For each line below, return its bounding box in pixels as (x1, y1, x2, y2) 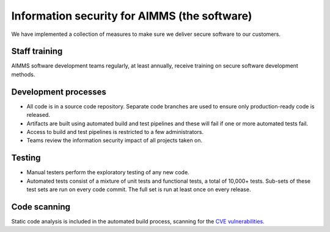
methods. (11, 71, 35, 78)
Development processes (11, 86, 107, 97)
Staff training (11, 46, 63, 57)
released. (26, 111, 50, 119)
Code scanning (11, 202, 70, 212)
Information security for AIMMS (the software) (11, 9, 252, 23)
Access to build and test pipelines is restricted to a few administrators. (26, 128, 204, 135)
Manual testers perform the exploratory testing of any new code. (26, 169, 189, 176)
